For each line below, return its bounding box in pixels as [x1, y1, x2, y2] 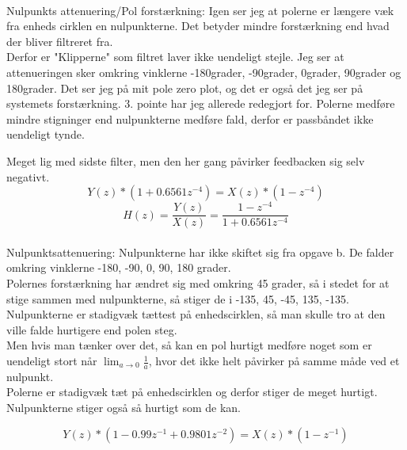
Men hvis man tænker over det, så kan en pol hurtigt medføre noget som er [6, 337, 372, 353]
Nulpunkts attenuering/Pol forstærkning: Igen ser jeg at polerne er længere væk [6, 2, 394, 18]
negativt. [6, 168, 50, 185]
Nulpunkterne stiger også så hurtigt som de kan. [6, 399, 241, 416]
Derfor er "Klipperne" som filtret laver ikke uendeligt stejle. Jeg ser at [6, 48, 344, 65]
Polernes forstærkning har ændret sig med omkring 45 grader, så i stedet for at [6, 275, 390, 292]
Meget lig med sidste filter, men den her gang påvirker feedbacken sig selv [6, 152, 365, 169]
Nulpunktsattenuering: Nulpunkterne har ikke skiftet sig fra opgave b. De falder [6, 243, 394, 260]
